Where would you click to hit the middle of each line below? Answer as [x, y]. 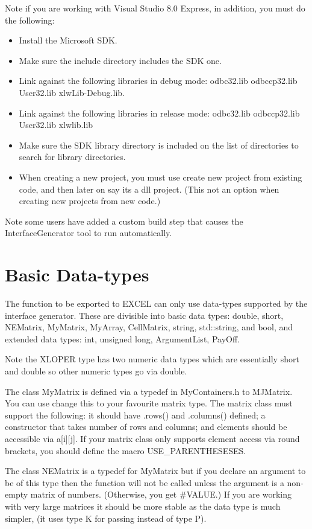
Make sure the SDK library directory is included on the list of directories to [159, 145]
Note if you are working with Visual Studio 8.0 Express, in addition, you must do [155, 8]
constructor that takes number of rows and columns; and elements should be [146, 427]
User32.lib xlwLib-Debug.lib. [72, 92]
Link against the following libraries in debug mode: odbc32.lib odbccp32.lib [158, 81]
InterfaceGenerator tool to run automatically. [89, 233]
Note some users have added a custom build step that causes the [124, 221]
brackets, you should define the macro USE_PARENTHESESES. [126, 450]
